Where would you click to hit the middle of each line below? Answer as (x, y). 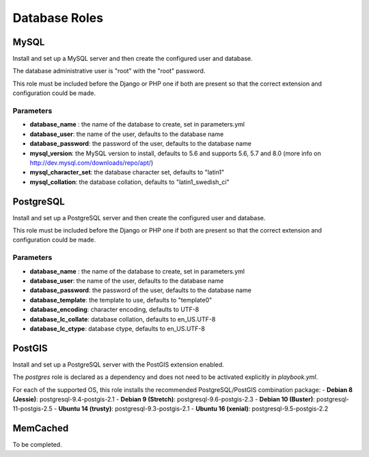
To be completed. (37, 445)
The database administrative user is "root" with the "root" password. (109, 71)
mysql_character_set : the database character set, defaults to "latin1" (127, 172)
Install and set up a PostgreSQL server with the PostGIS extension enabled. (119, 364)
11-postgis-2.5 (32, 409)
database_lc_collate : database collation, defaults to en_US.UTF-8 (123, 319)
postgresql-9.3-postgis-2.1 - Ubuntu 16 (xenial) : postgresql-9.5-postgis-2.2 (222, 409)
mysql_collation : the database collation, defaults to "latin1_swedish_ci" (129, 182)
